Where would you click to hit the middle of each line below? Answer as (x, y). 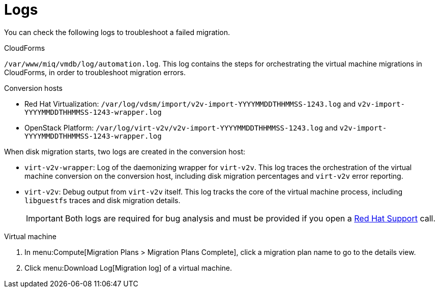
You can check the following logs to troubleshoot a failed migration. (117, 32)
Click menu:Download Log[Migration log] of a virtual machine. (128, 268)
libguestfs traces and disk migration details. (103, 200)
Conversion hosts (33, 88)
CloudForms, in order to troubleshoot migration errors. (95, 72)
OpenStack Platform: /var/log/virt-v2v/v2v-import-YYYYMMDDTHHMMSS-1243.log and (181, 127)
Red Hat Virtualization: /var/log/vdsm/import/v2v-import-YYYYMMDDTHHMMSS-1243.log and (190, 104)
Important (45, 218)
